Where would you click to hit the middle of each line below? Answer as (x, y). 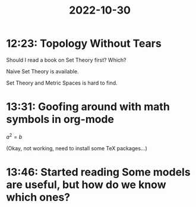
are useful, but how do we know (86, 185)
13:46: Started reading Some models (99, 172)
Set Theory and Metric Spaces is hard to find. (62, 83)
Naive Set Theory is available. (42, 71)
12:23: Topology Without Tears (84, 43)
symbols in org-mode (60, 119)
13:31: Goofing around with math (88, 107)
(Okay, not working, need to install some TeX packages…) (77, 148)
